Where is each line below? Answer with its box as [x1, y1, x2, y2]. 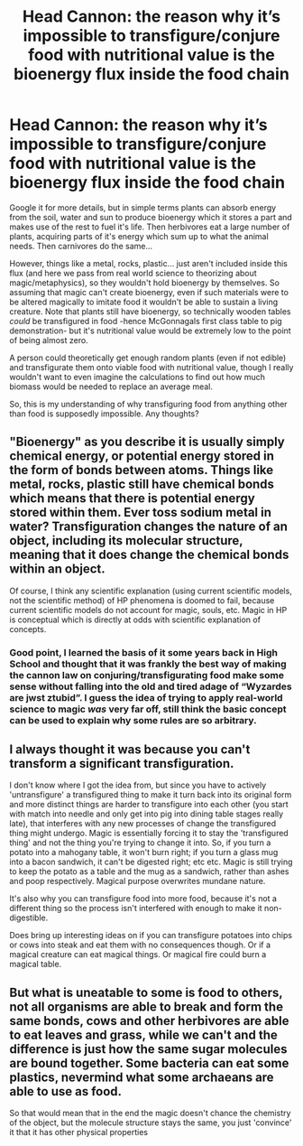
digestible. [9, 912, 49, 923]
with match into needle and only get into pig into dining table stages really [9, 808, 284, 819]
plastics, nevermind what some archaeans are [9, 1069, 274, 1085]
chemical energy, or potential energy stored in [9, 449, 275, 464]
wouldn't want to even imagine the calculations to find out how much [9, 371, 266, 382]
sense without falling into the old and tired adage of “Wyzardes [9, 680, 292, 693]
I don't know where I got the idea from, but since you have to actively [9, 779, 267, 791]
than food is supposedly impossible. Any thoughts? [9, 408, 200, 419]
